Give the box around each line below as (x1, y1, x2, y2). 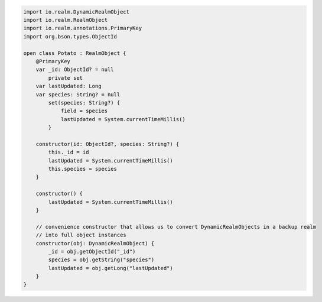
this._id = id (48, 149, 89, 156)
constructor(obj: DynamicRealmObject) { (35, 240, 155, 246)
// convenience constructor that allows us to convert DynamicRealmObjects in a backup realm (35, 223, 316, 230)
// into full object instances (35, 232, 126, 239)
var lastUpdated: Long (35, 83, 102, 90)
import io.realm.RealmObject (23, 17, 108, 23)
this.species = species (48, 165, 118, 173)
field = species (60, 108, 108, 115)
